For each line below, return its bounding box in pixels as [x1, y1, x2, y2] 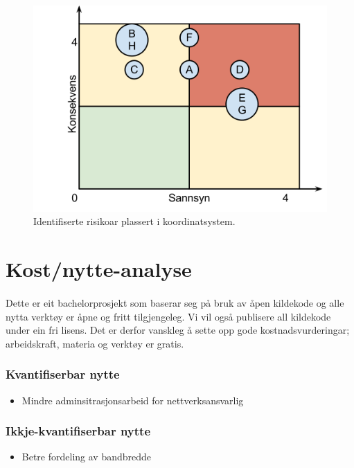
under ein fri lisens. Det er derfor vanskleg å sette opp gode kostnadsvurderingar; [6, 323, 350, 337]
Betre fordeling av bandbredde [21, 449, 152, 464]
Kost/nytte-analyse [6, 255, 192, 283]
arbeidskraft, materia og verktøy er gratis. [6, 336, 184, 350]
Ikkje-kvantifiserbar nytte [6, 422, 151, 440]
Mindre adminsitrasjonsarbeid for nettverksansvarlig [21, 393, 244, 407]
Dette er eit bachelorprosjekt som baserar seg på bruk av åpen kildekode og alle [6, 295, 344, 309]
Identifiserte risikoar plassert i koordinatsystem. [33, 214, 236, 228]
